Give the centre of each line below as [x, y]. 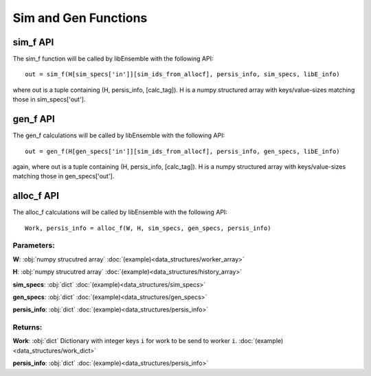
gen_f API [34, 119]
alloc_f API [36, 196]
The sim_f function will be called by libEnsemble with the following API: [113, 59]
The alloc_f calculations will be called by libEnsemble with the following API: [120, 212]
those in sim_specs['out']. [49, 99]
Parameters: [34, 246]
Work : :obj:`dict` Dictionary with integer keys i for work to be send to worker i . [125, 341]
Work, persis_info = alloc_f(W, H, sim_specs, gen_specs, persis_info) [148, 228]
